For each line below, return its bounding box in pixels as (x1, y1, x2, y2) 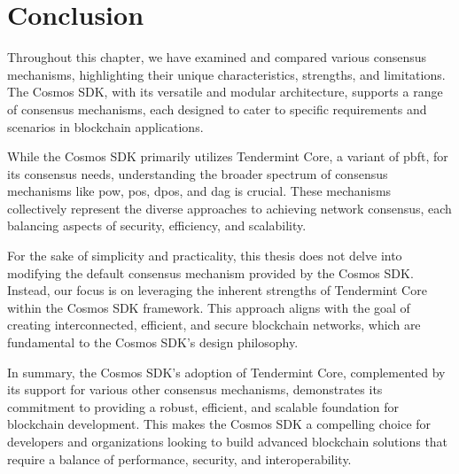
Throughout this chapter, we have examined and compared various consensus (7, 48, 427, 66)
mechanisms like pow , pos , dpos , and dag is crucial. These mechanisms (7, 182, 392, 200)
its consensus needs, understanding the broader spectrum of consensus (7, 164, 388, 183)
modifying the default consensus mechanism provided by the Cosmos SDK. (7, 263, 414, 282)
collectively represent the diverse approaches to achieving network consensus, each (7, 198, 452, 217)
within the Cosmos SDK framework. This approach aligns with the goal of (7, 298, 410, 316)
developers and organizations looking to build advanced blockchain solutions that (7, 432, 448, 450)
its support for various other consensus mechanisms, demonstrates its (7, 380, 383, 399)
